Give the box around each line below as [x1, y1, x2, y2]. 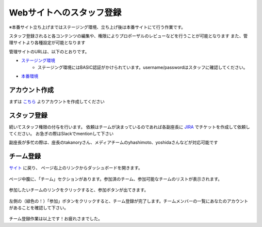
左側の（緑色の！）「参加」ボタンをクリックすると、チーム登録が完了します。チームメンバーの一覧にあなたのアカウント [9, 198, 248, 204]
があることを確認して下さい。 [9, 205, 69, 211]
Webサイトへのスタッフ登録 [9, 7, 121, 18]
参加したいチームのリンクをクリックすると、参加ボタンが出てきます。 [9, 187, 149, 193]
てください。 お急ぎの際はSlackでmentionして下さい [9, 131, 114, 136]
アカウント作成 [9, 86, 54, 94]
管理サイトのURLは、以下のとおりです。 [9, 48, 89, 54]
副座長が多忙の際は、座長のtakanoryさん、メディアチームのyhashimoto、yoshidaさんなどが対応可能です [9, 139, 218, 145]
